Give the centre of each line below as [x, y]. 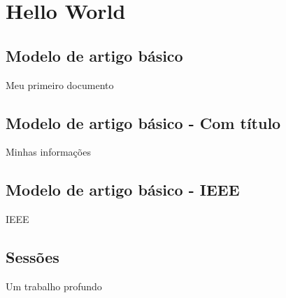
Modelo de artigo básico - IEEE [123, 190]
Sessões [33, 257]
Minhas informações [48, 152]
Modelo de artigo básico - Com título [143, 122]
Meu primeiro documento [60, 84]
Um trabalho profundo [54, 286]
